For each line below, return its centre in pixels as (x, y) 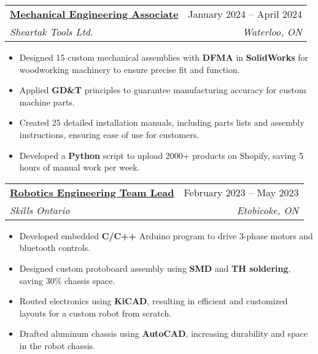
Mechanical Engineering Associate (94, 14)
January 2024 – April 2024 (245, 14)
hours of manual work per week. (79, 167)
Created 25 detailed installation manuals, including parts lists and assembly (162, 122)
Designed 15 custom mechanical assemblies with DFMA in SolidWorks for (164, 57)
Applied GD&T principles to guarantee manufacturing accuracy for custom (163, 90)
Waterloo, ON (272, 32)
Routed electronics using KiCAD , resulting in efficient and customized (153, 301)
